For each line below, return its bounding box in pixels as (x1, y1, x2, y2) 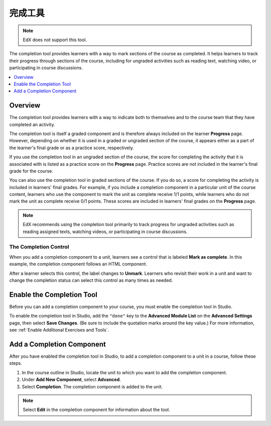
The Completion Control (9, 244, 69, 251)
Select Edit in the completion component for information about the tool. (23, 407, 170, 413)
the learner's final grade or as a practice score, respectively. (9, 145, 134, 151)
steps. (9, 360, 22, 366)
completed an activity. (9, 121, 55, 128)
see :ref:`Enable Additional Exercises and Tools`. (9, 327, 109, 333)
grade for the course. (9, 168, 54, 174)
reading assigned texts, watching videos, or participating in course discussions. (23, 229, 188, 235)
